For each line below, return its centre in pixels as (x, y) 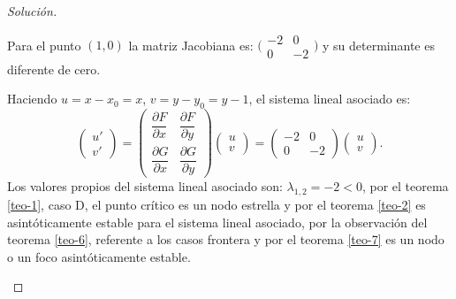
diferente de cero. (54, 69)
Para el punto (44, 45)
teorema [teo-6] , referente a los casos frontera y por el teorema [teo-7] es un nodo (226, 239)
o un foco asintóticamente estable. (99, 256)
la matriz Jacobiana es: (191, 45)
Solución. (32, 11)
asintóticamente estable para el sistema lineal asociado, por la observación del (217, 222)
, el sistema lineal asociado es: (330, 99)
